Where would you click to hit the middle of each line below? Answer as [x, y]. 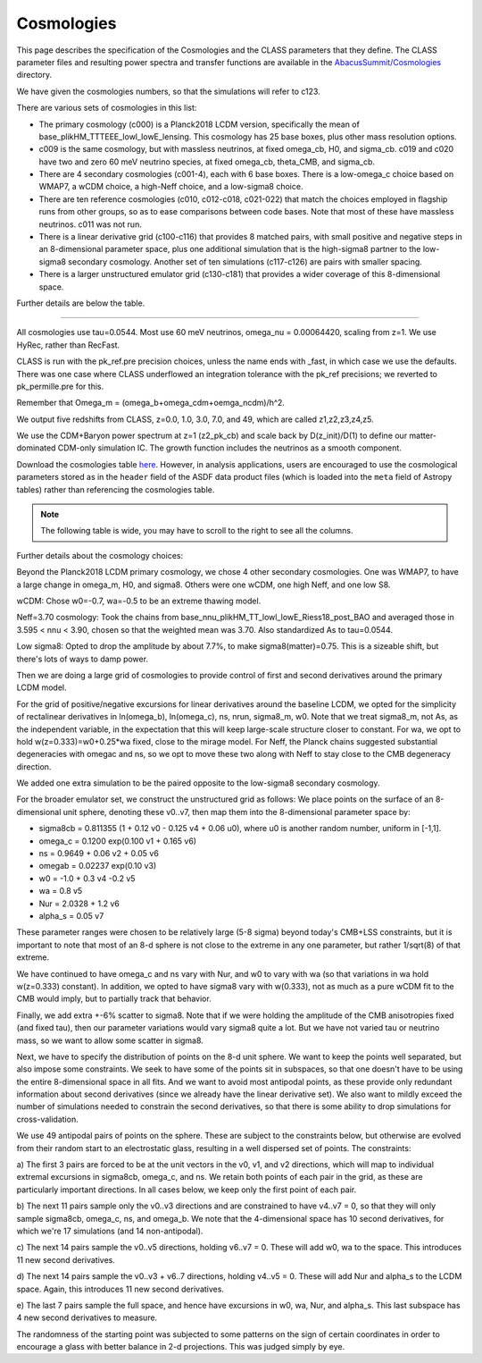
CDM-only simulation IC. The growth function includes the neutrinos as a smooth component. [229, 448]
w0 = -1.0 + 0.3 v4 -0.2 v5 [87, 878]
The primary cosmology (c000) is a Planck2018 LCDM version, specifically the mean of [199, 124]
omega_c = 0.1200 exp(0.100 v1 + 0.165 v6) [117, 841]
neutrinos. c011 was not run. [90, 224]
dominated [36, 448]
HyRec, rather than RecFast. [68, 345]
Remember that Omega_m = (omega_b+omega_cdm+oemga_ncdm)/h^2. [151, 403]
